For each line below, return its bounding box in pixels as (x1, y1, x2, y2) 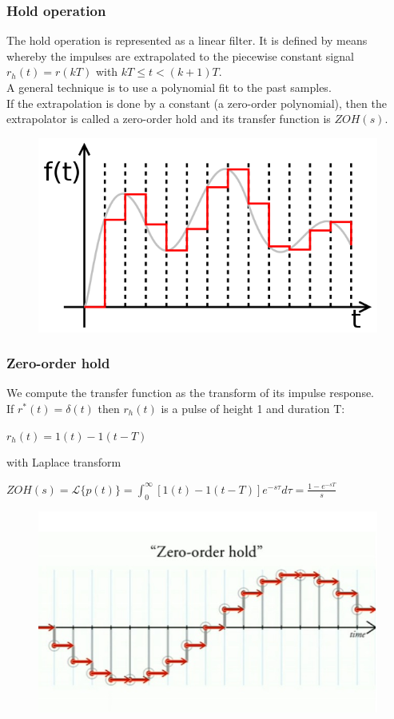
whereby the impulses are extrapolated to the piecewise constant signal (6, 47, 354, 64)
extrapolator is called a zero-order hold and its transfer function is (6, 110, 331, 127)
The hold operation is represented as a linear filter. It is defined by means (6, 32, 368, 49)
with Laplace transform (6, 454, 121, 471)
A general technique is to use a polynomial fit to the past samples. (6, 79, 332, 95)
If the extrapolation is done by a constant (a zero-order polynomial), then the (6, 94, 387, 111)
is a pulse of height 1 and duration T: (161, 399, 345, 416)
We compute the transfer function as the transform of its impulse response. (6, 384, 375, 401)
